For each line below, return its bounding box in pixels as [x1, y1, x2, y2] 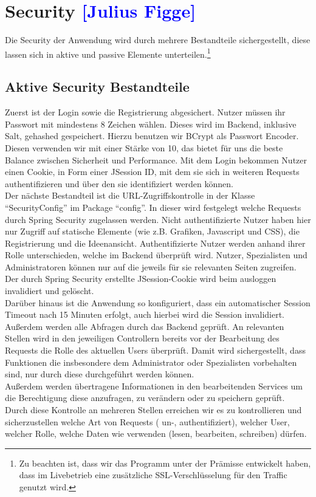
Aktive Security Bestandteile [5, 77, 190, 96]
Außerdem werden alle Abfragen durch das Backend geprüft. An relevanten [5, 320, 284, 332]
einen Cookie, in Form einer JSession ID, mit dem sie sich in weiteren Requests [5, 165, 300, 178]
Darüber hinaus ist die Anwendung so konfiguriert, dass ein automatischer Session [5, 296, 311, 309]
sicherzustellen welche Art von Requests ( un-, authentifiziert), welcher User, [5, 415, 290, 428]
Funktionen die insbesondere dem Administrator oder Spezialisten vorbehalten [5, 355, 297, 368]
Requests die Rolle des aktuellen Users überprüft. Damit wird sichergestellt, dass [5, 344, 306, 357]
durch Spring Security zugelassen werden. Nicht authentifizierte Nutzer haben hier [5, 213, 311, 225]
